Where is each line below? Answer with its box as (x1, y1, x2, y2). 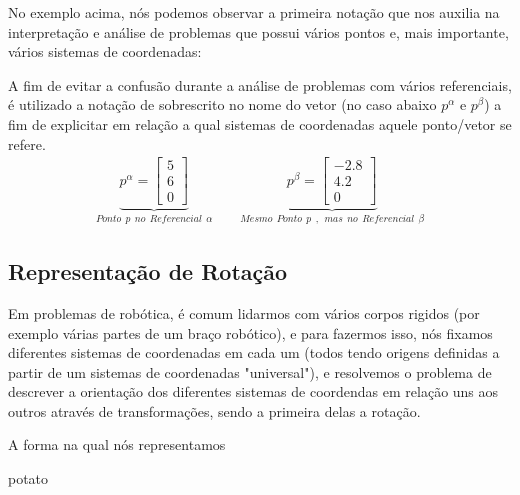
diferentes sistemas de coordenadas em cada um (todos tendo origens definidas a (8, 342, 500, 363)
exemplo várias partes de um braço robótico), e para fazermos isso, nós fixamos (8, 322, 493, 343)
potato (8, 468, 49, 489)
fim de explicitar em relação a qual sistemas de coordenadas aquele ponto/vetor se (8, 113, 512, 134)
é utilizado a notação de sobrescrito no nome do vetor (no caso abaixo (8, 94, 437, 115)
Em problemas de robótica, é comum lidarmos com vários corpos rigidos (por (8, 302, 480, 323)
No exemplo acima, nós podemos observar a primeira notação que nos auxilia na (8, 2, 500, 22)
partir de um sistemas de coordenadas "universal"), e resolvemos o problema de (8, 361, 492, 382)
